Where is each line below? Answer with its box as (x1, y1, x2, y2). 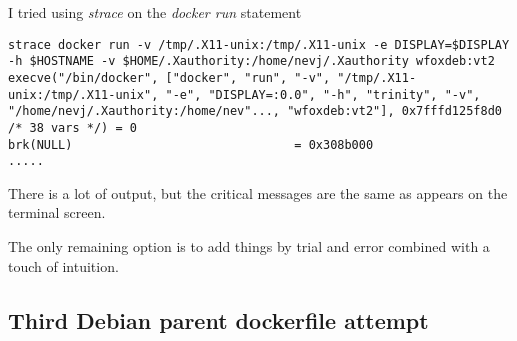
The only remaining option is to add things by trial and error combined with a (8, 236, 490, 257)
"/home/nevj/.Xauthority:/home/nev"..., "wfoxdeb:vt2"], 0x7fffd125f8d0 (8, 104, 502, 119)
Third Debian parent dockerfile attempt (8, 304, 429, 335)
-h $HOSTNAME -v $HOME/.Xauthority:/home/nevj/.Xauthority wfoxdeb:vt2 (8, 54, 495, 69)
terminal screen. (8, 202, 106, 223)
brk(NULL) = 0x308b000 (8, 137, 374, 152)
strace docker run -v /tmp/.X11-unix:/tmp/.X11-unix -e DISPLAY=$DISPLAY (8, 37, 510, 52)
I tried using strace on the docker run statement (8, 2, 302, 22)
